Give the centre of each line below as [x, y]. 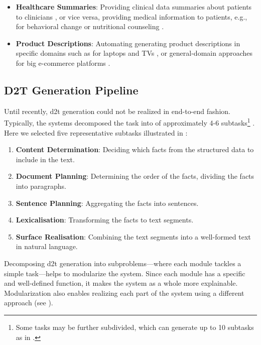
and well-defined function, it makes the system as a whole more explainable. [121, 283]
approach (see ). [29, 303]
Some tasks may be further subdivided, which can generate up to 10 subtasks [135, 327]
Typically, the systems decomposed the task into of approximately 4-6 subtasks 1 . [129, 122]
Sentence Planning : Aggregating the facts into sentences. [107, 203]
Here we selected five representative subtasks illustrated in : [96, 132]
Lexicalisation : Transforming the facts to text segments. [105, 220]
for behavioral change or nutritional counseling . [90, 26]
